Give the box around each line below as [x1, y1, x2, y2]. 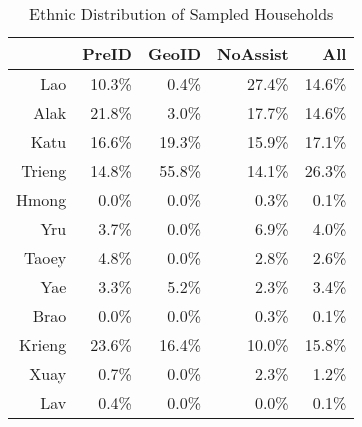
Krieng [19, 333, 67, 356]
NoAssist [217, 42, 289, 65]
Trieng [21, 159, 67, 182]
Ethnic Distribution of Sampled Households [29, 2, 334, 25]
